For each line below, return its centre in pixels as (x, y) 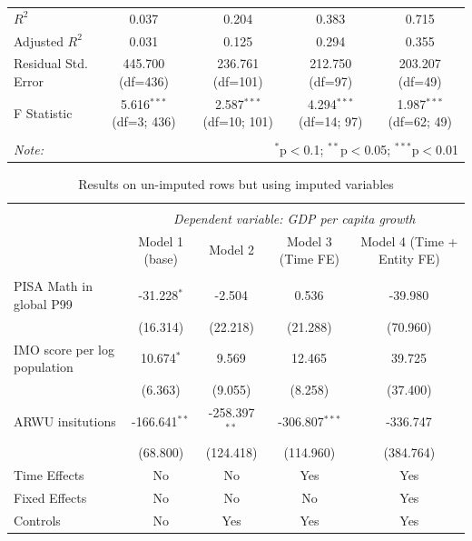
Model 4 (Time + (409, 240)
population (44, 367)
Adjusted (39, 40)
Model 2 (232, 250)
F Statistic (43, 112)
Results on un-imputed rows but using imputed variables (236, 183)
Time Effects (49, 475)
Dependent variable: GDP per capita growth (294, 218)
